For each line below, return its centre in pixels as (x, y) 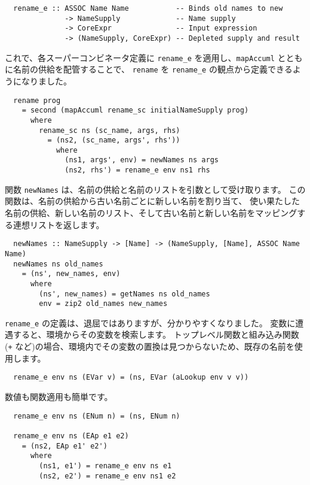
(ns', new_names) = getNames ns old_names (125, 294)
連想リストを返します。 (59, 224)
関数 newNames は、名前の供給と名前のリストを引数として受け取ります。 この (155, 189)
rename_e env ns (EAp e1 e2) (71, 436)
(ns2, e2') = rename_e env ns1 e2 (108, 476)
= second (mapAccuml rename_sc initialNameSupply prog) (135, 110)
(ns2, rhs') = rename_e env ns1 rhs (137, 170)
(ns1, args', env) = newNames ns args (142, 160)
